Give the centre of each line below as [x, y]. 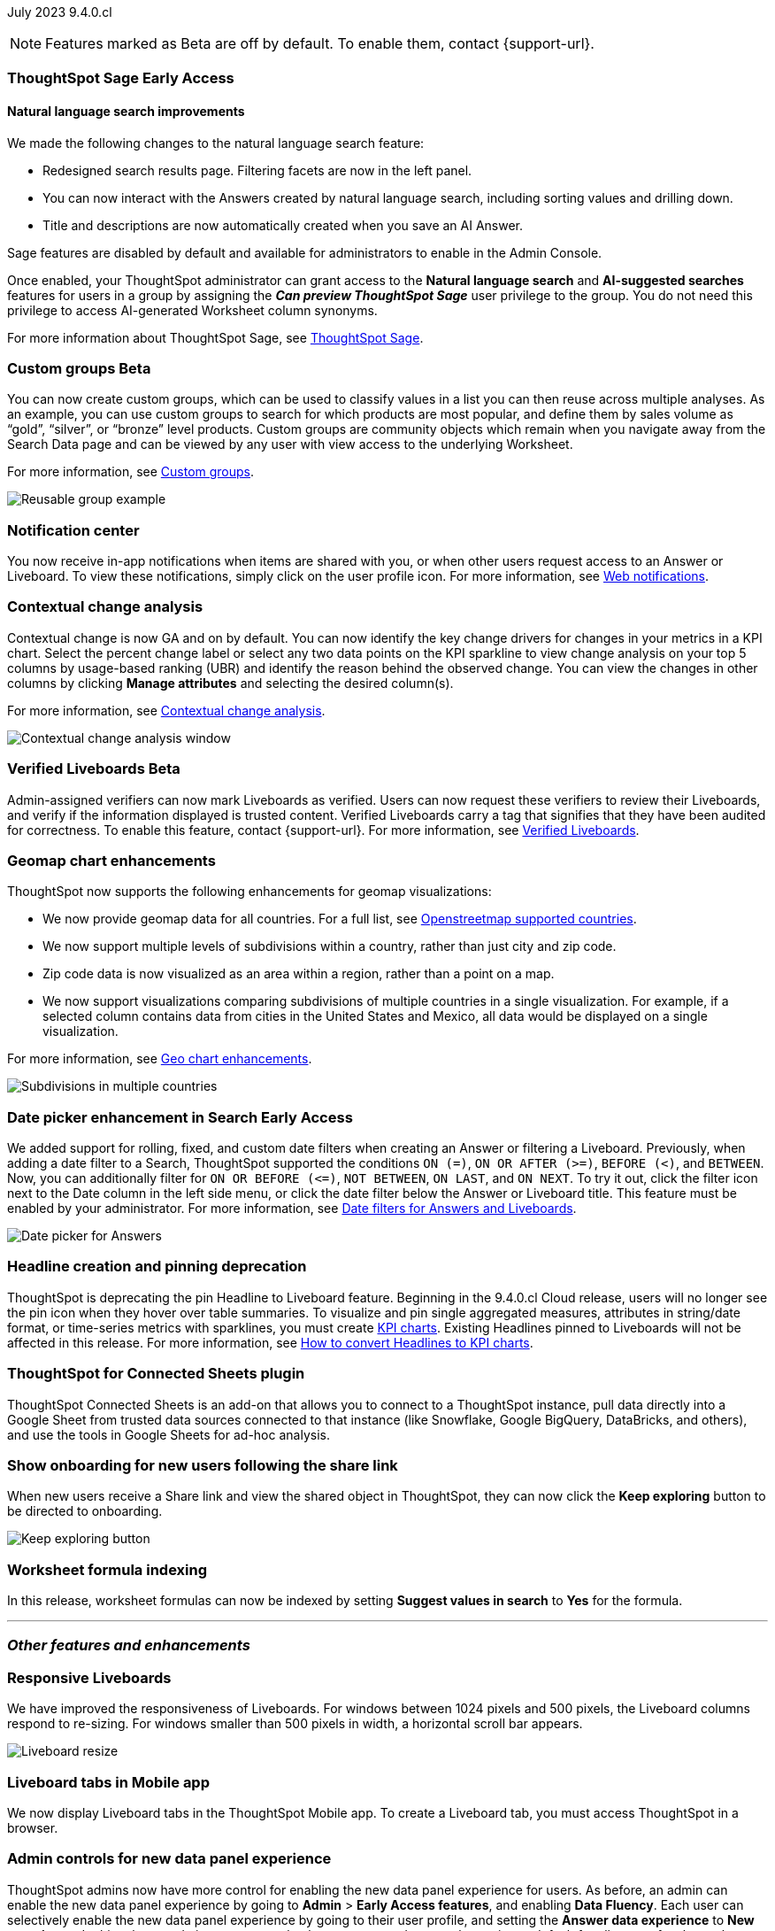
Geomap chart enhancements [111, 860]
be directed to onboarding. [85, 1511]
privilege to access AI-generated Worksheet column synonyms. [192, 310]
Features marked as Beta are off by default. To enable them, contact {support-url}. [320, 43]
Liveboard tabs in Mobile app [108, 1782]
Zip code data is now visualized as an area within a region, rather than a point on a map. [299, 974]
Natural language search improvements [126, 111]
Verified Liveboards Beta [94, 769]
